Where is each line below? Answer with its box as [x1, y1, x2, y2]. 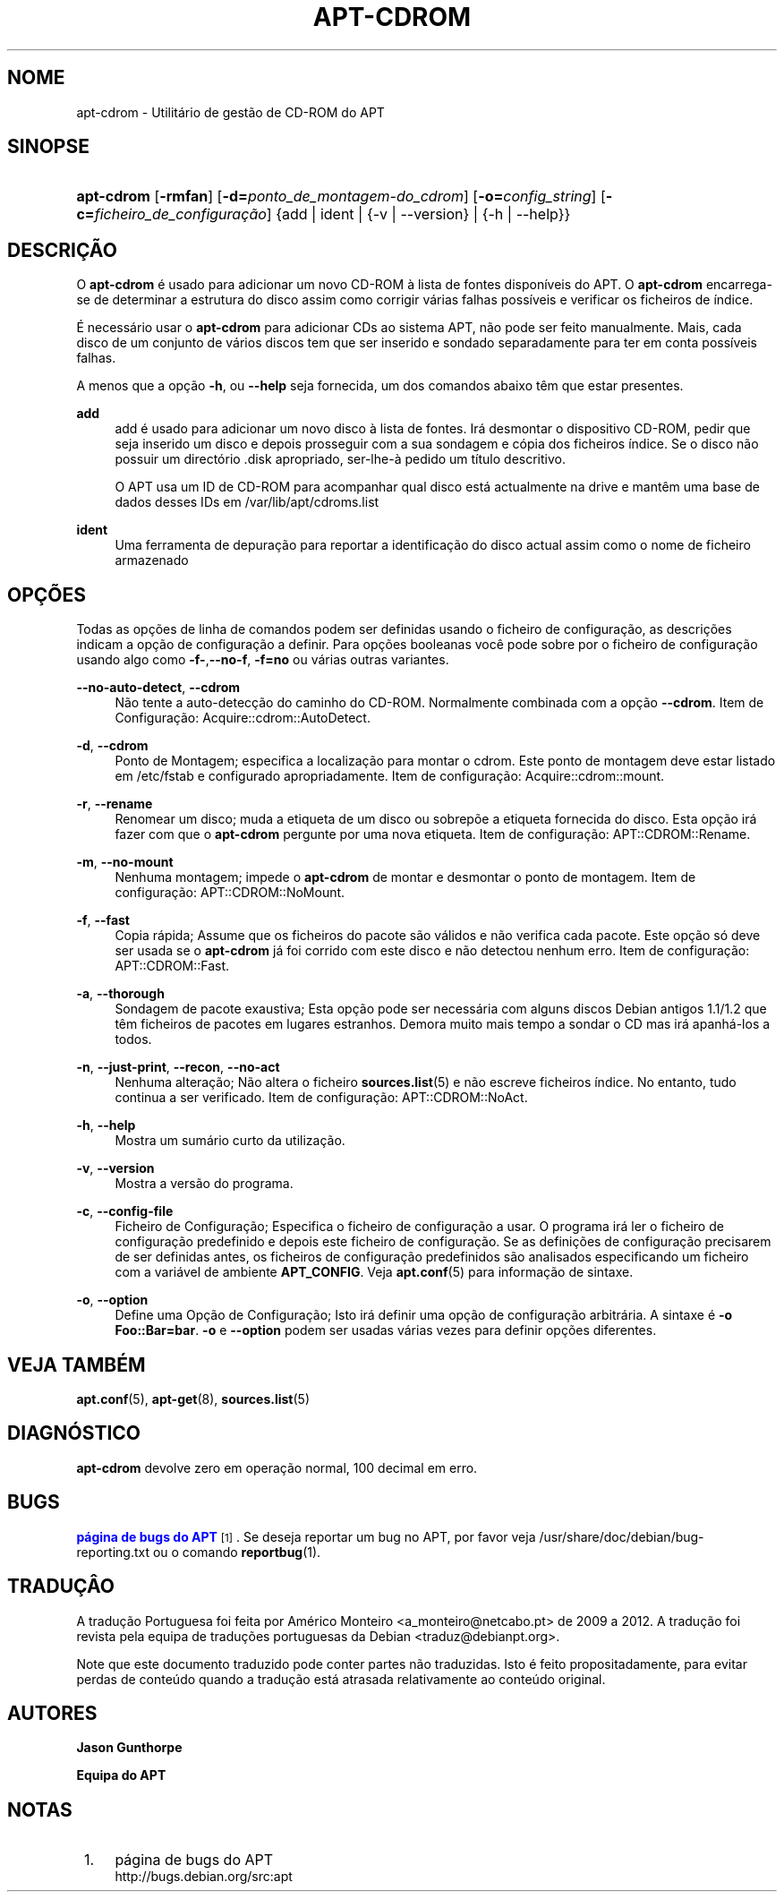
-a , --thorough [76, 986, 165, 1002]
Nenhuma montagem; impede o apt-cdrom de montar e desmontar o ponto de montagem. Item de [115, 869, 696, 885]
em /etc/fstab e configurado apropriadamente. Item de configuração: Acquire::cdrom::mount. [115, 768, 665, 784]
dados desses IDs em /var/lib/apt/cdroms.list [115, 494, 379, 510]
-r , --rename [76, 796, 153, 812]
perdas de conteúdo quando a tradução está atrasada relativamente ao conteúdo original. [76, 1671, 606, 1687]
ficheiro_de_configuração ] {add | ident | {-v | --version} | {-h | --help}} [94, 205, 571, 224]
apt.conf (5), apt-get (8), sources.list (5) [76, 1390, 311, 1407]
